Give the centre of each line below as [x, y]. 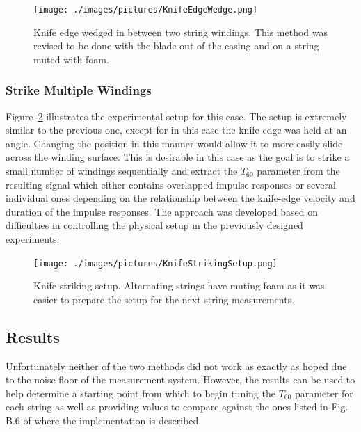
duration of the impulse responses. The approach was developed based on [162, 211]
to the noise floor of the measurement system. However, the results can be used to [180, 379]
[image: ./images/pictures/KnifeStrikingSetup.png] [155, 263]
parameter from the [298, 171]
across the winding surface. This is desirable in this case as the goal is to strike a [178, 157]
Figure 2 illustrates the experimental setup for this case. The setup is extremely [176, 116]
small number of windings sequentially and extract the [122, 171]
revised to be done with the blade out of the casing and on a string [176, 46]
